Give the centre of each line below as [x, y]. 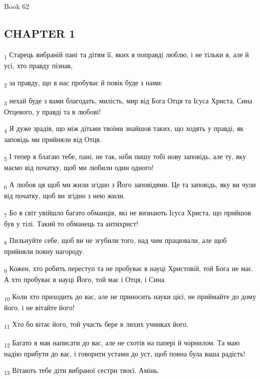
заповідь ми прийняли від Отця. [53, 139]
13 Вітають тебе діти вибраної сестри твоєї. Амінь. [82, 371]
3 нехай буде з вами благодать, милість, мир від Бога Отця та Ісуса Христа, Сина [128, 101]
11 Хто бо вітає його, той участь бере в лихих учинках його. [96, 325]
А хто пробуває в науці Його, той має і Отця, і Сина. [85, 279]
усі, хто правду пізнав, [38, 65]
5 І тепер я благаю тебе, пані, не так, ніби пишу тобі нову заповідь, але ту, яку [125, 157]
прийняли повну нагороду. [44, 251]
